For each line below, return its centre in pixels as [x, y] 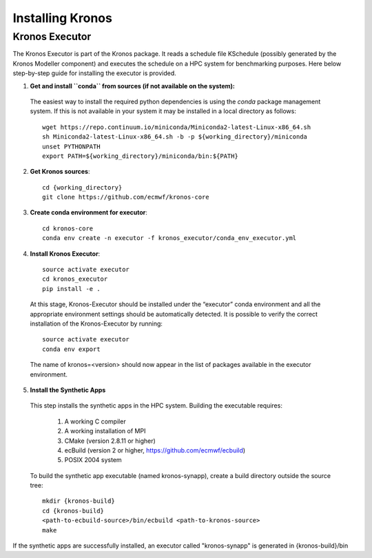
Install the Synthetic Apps [68, 390]
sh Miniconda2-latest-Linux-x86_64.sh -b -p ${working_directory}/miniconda [175, 137]
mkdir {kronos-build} [79, 501]
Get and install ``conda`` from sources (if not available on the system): [133, 86]
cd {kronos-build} [73, 511]
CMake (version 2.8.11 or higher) [110, 441]
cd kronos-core [68, 228]
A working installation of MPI [105, 431]
